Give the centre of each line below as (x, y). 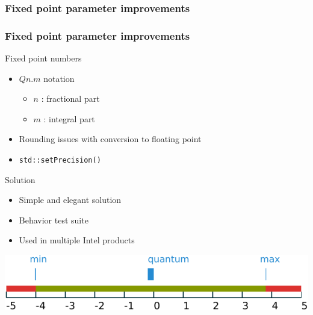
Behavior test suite (54, 220)
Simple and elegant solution (70, 200)
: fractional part (70, 98)
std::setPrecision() (60, 161)
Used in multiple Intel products (77, 240)
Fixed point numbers (43, 58)
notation (59, 78)
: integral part (69, 118)
